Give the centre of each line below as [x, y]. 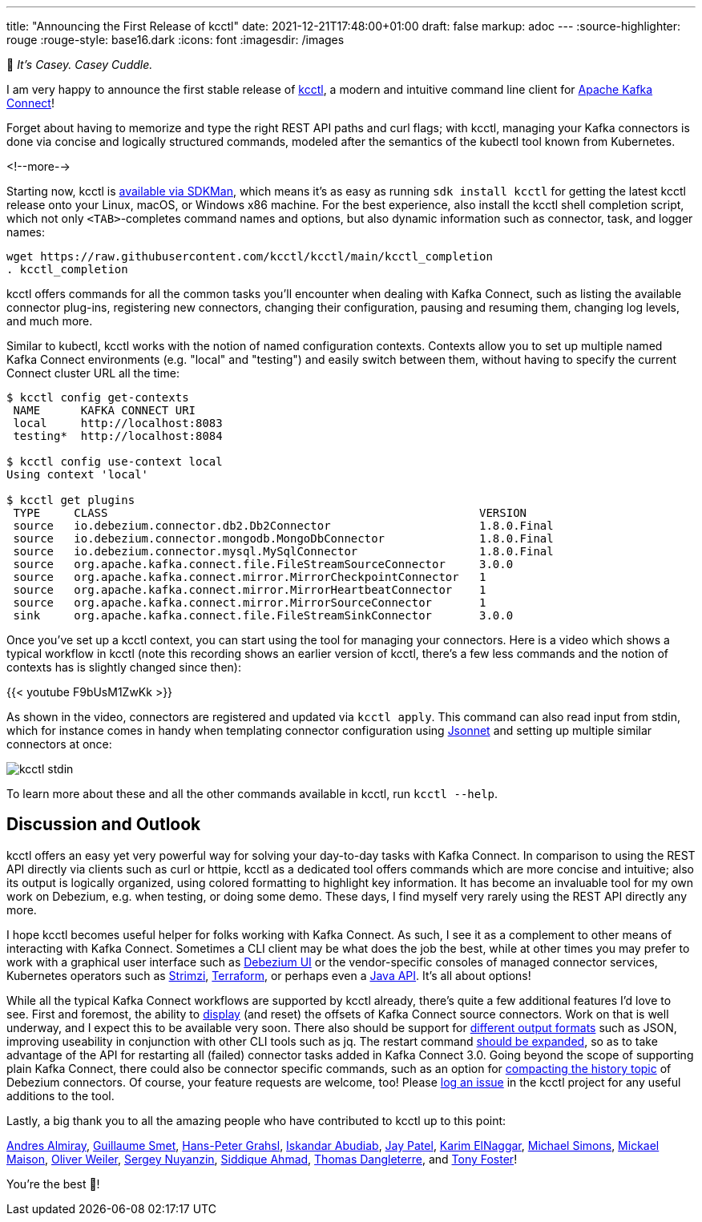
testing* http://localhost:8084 [118, 436]
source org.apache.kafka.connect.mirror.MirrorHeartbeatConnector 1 [250, 590]
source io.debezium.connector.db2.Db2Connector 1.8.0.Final [283, 526]
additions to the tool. [61, 1095]
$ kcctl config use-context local [115, 462]
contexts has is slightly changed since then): [124, 667]
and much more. [50, 321]
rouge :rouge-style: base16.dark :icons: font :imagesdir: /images [175, 40]
